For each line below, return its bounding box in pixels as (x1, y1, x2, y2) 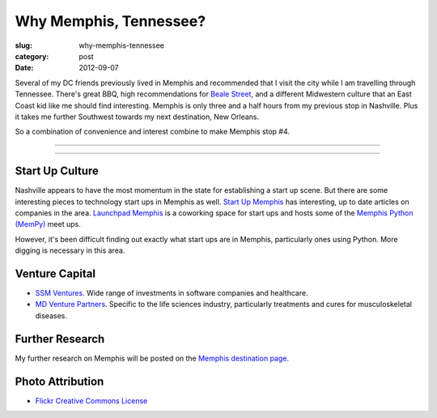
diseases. (35, 310, 68, 320)
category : (15, 51, 49, 61)
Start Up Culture (15, 164, 99, 178)
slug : (15, 41, 32, 50)
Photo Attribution (15, 374, 104, 388)
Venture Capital (15, 267, 96, 280)
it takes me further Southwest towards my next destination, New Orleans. (15, 112, 259, 122)
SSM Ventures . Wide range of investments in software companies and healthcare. (35, 288, 308, 298)
